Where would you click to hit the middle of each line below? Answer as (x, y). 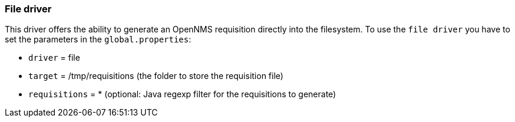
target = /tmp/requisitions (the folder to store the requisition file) (156, 76)
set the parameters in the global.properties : (98, 39)
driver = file (54, 58)
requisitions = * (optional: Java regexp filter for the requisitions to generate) (182, 94)
